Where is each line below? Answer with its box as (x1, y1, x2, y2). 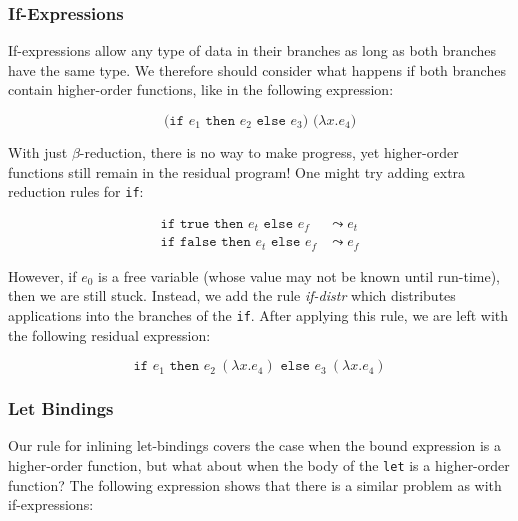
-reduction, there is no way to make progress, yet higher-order (79, 142, 459, 162)
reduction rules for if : (8, 181, 144, 202)
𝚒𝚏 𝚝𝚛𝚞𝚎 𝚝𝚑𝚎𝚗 (160, 216, 244, 231)
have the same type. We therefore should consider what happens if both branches (8, 59, 506, 80)
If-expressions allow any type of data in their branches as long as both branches (8, 40, 496, 61)
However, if (8, 265, 77, 286)
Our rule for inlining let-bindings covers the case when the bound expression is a (8, 435, 502, 456)
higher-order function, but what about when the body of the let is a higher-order (8, 455, 510, 476)
